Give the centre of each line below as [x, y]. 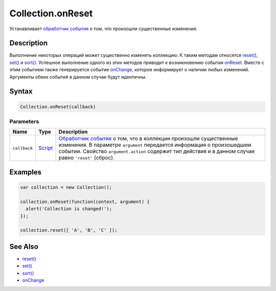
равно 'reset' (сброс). [87, 158]
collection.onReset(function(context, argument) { [85, 202]
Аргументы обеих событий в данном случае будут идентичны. [78, 77]
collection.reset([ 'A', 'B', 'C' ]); [69, 230]
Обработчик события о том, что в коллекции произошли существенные [148, 139]
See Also [24, 246]
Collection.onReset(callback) [58, 107]
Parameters [24, 121]
